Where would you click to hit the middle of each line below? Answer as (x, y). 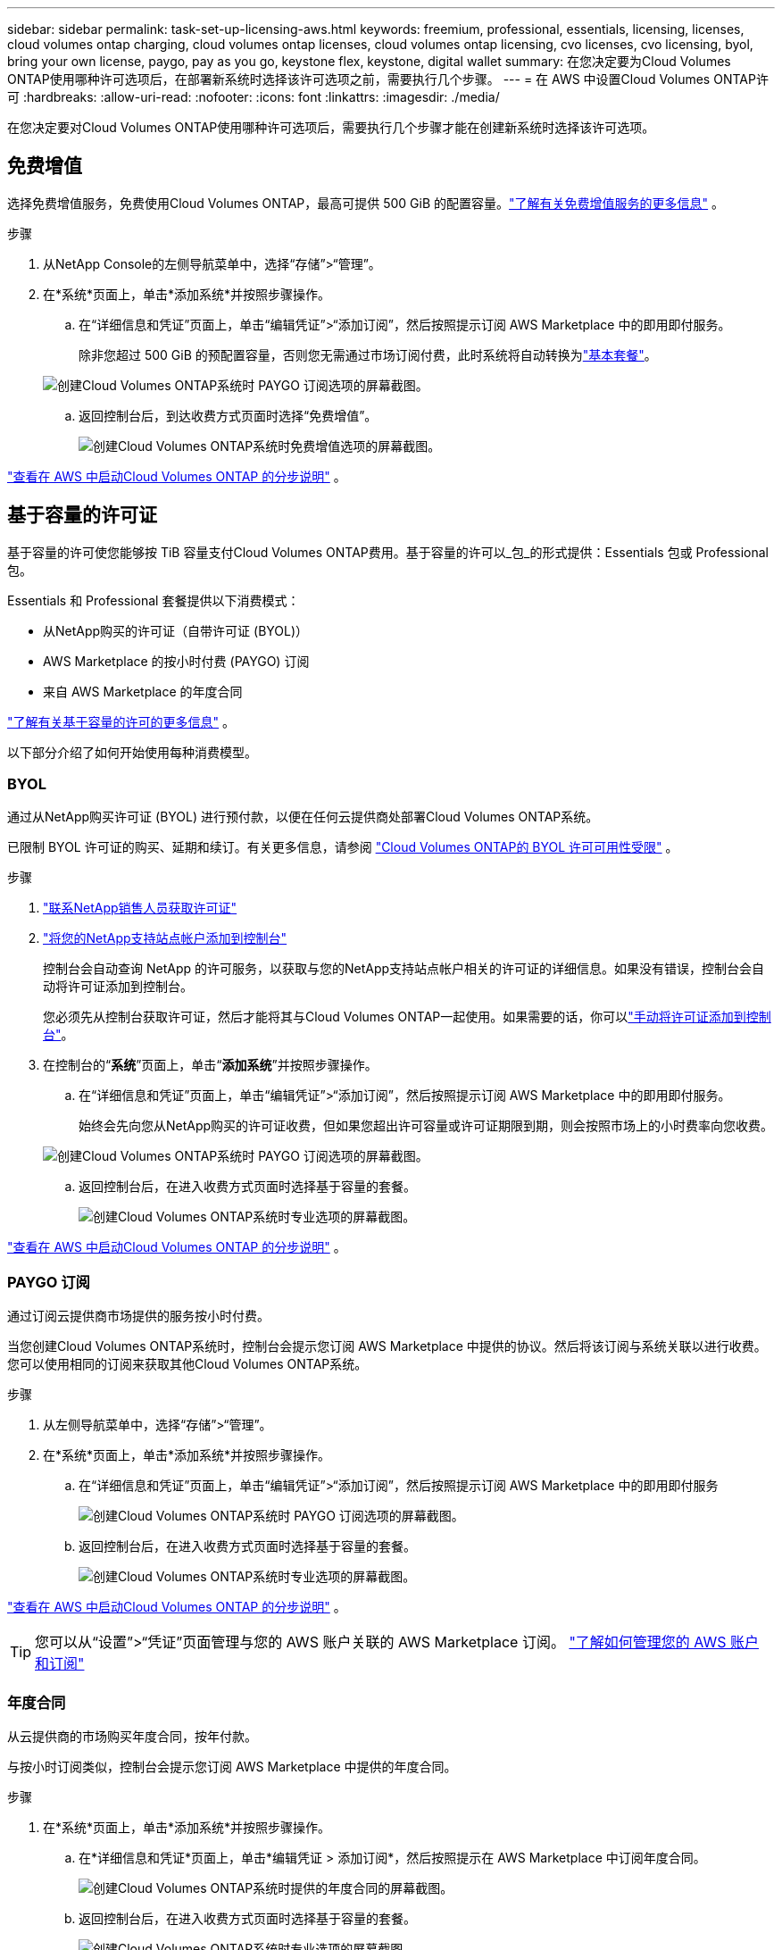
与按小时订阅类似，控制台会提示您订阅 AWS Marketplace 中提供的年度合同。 (232, 1766)
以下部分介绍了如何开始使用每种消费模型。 (132, 752)
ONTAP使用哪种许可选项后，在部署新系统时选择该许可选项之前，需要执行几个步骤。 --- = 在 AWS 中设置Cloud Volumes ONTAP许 (388, 79)
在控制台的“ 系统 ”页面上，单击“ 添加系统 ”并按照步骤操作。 (210, 1065)
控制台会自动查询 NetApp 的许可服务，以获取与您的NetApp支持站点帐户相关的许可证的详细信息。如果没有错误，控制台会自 (404, 969)
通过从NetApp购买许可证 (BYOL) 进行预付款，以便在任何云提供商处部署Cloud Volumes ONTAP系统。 (303, 817)
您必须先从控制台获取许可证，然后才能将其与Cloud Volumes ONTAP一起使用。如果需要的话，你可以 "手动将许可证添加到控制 (407, 1017)
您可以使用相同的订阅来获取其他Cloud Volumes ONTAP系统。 (187, 1364)
